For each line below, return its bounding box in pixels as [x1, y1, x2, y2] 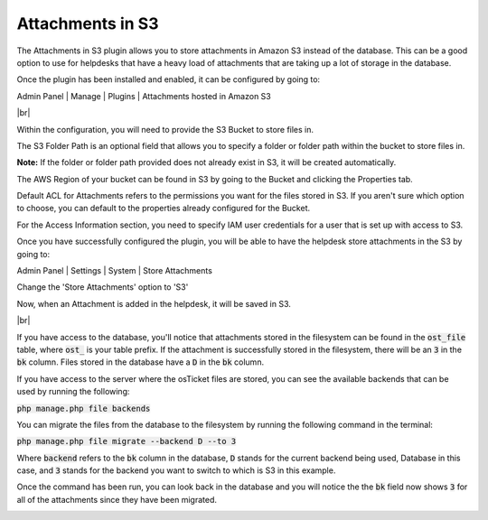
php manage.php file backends [16, 403, 151, 413]
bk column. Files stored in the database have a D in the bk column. [16, 357, 265, 367]
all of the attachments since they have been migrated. [16, 494, 217, 505]
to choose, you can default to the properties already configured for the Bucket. [16, 203, 311, 214]
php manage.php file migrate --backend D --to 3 [16, 436, 237, 447]
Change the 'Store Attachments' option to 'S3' [16, 282, 189, 292]
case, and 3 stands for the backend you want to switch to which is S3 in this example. [16, 465, 336, 476]
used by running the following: [16, 386, 130, 397]
